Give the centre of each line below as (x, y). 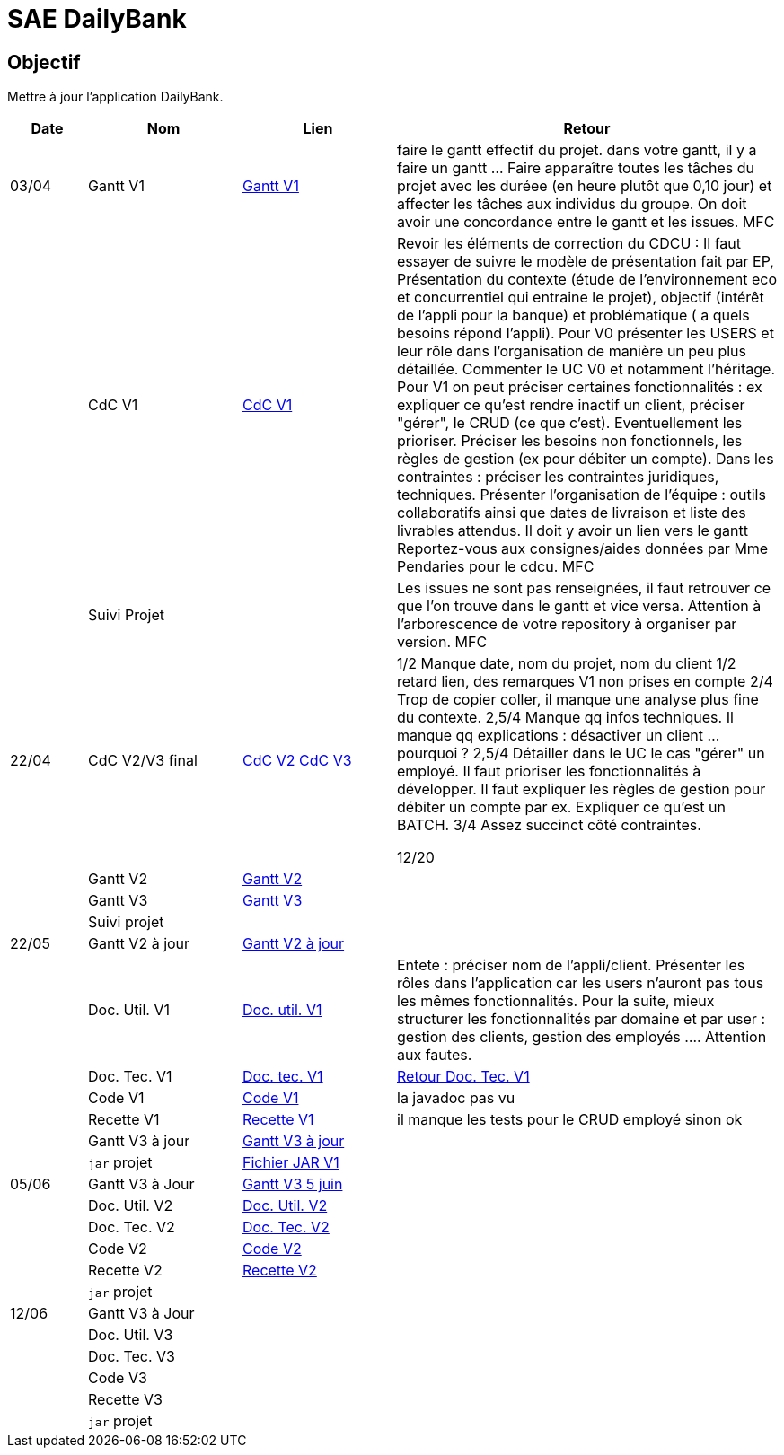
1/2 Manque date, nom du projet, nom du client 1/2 (567, 664)
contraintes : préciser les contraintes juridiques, (558, 477)
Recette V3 (125, 1400)
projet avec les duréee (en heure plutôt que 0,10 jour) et (585, 186)
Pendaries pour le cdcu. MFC (496, 567)
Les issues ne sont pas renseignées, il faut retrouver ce (584, 588)
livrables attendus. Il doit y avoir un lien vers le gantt (573, 531)
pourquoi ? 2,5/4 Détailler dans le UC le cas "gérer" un (581, 754)
